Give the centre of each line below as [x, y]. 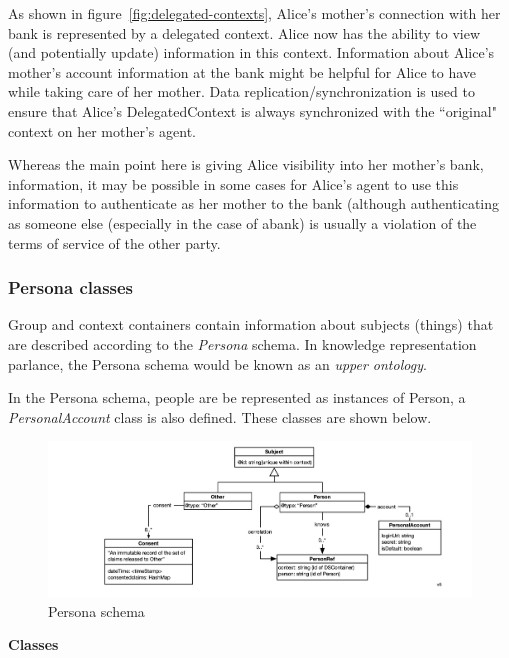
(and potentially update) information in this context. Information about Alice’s [251, 52]
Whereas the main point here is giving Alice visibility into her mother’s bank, [246, 164]
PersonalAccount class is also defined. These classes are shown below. [220, 416]
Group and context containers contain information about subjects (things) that [251, 324]
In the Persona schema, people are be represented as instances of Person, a [237, 397]
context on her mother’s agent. [102, 130]
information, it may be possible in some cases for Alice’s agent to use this [233, 183]
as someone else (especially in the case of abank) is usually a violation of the [242, 222]
